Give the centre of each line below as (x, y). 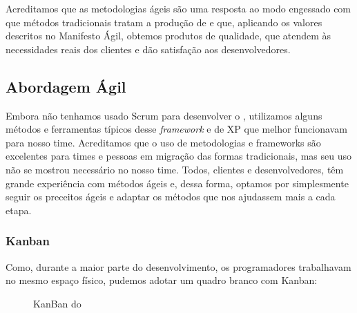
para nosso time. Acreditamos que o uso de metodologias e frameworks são (163, 142)
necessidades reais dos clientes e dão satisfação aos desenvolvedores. (148, 49)
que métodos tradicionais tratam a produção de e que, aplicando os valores (164, 22)
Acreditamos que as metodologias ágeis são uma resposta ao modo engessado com (178, 8)
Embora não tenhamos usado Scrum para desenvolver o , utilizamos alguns (164, 115)
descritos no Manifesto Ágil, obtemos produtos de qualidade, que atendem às (168, 36)
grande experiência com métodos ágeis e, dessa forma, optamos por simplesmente (177, 183)
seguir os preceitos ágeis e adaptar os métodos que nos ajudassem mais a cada (171, 197)
